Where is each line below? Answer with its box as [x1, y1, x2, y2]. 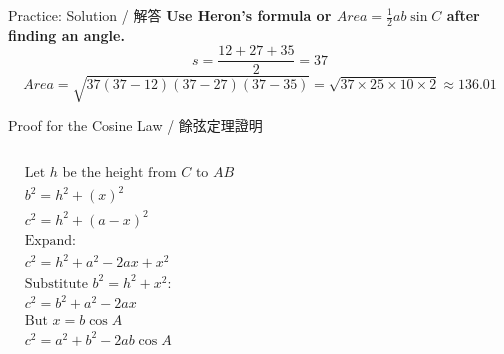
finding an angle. [8, 24, 125, 45]
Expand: [24, 233, 76, 248]
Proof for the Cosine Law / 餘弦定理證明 [8, 115, 263, 136]
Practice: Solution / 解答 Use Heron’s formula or [8, 5, 332, 25]
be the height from [62, 165, 177, 180]
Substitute [24, 276, 88, 291]
